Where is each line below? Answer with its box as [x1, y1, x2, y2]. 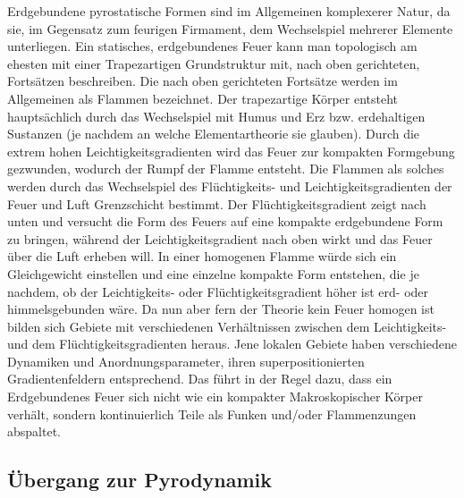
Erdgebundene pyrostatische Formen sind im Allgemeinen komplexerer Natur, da [7, 2, 451, 20]
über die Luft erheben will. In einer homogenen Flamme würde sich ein [7, 247, 397, 266]
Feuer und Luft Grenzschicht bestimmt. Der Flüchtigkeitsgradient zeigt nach [7, 194, 426, 213]
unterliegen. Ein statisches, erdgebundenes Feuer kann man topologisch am [7, 37, 418, 55]
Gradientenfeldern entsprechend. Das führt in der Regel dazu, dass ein [7, 369, 392, 388]
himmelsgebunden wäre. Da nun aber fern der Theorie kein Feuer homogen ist [7, 300, 434, 318]
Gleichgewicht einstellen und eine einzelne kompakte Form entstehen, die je [7, 264, 419, 283]
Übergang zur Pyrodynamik [7, 466, 273, 494]
